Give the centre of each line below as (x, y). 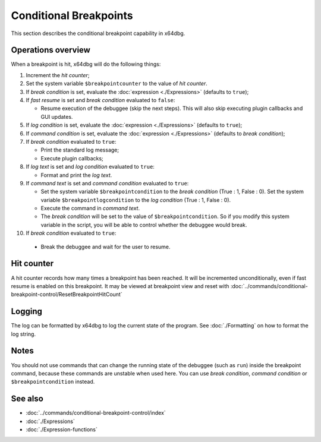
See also (27, 399)
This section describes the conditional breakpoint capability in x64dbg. (98, 33)
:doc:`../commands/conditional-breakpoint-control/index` (96, 413)
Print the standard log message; (80, 150)
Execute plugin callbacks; (72, 158)
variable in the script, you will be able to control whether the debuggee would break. (144, 225)
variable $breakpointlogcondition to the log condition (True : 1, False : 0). (136, 200)
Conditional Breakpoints (72, 15)
